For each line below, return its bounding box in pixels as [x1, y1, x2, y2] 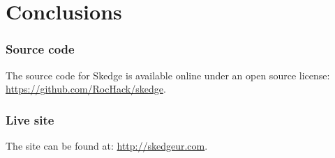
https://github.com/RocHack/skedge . [6, 81, 166, 96]
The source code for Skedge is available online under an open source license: [6, 68, 330, 82]
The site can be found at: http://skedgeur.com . [6, 139, 208, 152]
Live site [6, 111, 54, 128]
